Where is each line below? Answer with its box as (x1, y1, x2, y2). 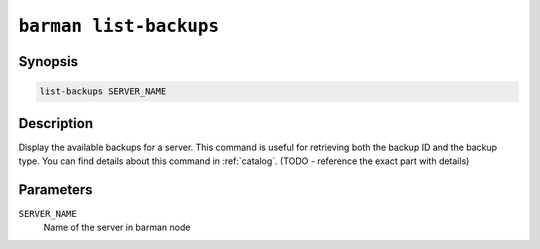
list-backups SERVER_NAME (39, 86, 167, 97)
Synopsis (18, 53, 79, 70)
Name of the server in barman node (43, 221, 191, 234)
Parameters (18, 181, 93, 198)
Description (18, 115, 94, 132)
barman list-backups (18, 15, 220, 37)
